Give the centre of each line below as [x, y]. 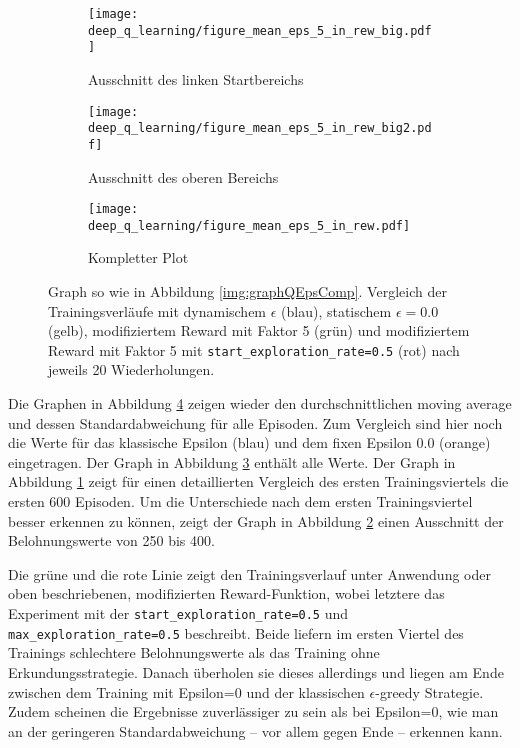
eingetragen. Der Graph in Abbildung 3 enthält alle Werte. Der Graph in [232, 461]
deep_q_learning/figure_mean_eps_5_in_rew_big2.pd [260, 128]
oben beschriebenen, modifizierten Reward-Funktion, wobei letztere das [226, 593]
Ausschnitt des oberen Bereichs [183, 176]
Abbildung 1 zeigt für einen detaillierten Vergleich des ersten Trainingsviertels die [258, 481]
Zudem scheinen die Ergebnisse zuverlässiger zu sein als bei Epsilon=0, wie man [253, 711]
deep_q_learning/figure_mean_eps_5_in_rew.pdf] [249, 225]
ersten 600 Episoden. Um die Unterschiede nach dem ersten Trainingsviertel [240, 501]
